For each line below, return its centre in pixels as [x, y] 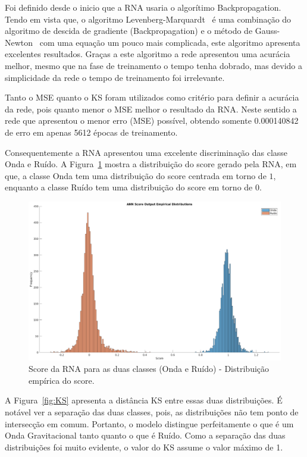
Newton [19, 42]
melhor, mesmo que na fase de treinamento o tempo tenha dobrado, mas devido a [154, 65]
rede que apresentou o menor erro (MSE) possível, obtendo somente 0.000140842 [152, 120]
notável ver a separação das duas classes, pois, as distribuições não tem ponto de [152, 411]
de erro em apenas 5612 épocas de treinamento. [91, 132]
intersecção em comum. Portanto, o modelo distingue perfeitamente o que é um [149, 423]
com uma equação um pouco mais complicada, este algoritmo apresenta [170, 42]
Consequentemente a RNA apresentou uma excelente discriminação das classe [146, 152]
